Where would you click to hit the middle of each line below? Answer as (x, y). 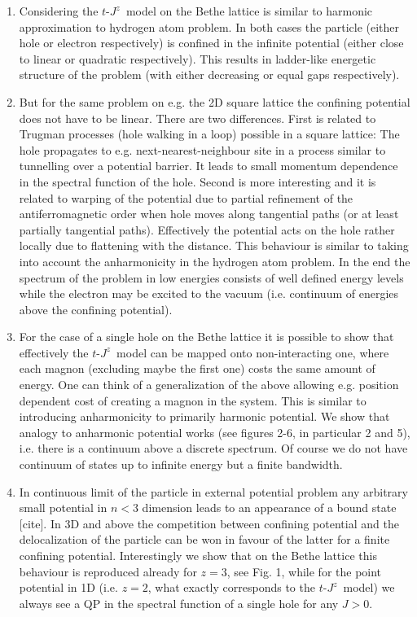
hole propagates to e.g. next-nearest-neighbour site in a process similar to (202, 149)
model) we (369, 587)
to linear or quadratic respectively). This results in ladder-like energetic (198, 58)
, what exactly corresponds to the (231, 587)
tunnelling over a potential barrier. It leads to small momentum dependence (208, 166)
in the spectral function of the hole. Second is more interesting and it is (198, 181)
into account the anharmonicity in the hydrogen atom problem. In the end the (215, 261)
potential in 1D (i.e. (68, 587)
